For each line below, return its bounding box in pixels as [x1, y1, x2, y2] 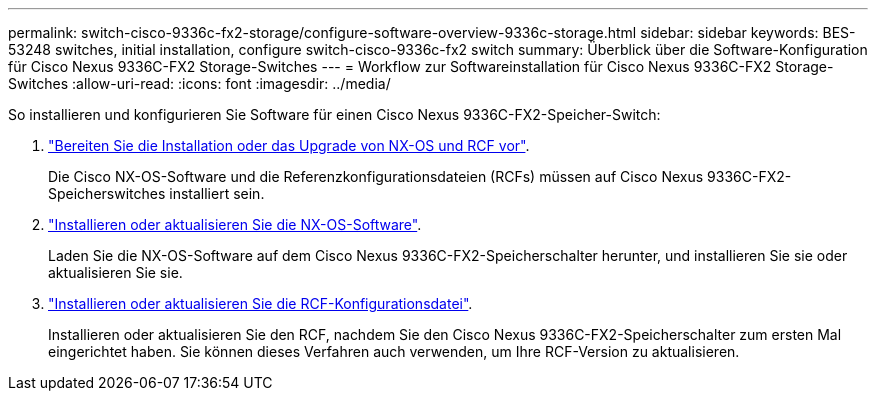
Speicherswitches [48, 185, 166, 202]
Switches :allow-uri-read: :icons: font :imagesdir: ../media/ [8, 75, 391, 92]
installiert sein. [169, 185, 265, 202]
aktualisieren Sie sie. [48, 264, 183, 281]
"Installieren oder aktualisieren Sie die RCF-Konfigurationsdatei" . [48, 295, 473, 312]
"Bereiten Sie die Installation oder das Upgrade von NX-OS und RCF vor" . [48, 137, 530, 154]
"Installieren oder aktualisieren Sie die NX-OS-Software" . [48, 216, 422, 233]
